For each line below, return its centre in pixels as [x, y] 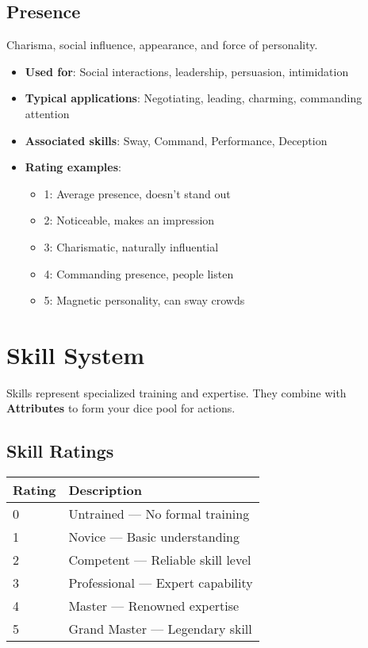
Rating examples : [73, 167]
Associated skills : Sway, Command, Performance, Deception [176, 140]
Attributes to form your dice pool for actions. [121, 408]
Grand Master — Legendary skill [160, 629]
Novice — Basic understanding [154, 537]
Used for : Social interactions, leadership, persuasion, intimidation [187, 71]
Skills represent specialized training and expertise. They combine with [176, 392]
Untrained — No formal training [159, 514]
